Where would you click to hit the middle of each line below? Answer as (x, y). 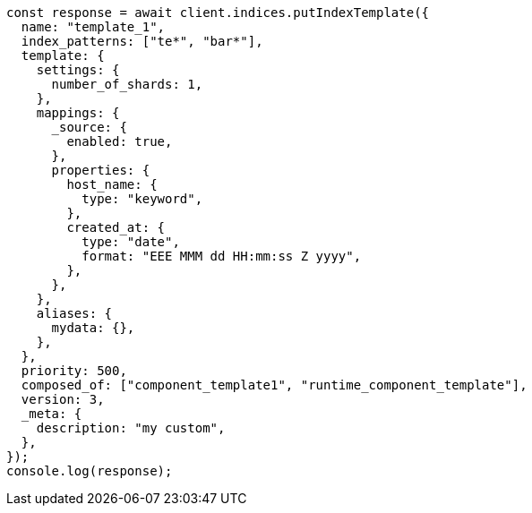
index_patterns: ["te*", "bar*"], (142, 41)
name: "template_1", (93, 27)
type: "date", (131, 242)
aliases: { (74, 313)
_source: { (89, 127)
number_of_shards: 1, (127, 84)
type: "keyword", (142, 199)
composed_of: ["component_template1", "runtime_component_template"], (274, 385)
